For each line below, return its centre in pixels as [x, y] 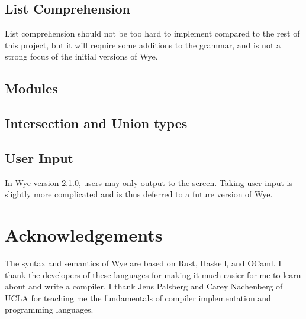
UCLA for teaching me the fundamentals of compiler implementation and [138, 297]
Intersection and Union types [96, 123]
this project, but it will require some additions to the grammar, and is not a [143, 45]
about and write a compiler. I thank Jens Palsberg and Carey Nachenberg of [144, 286]
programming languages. [49, 309]
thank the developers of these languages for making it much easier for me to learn [153, 274]
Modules [31, 88]
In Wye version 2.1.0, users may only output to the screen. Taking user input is [149, 182]
